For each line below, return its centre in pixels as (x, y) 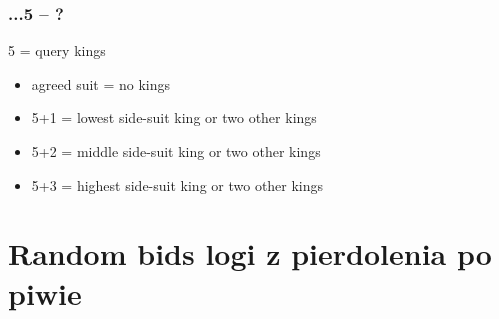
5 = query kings (57, 50)
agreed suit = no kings (101, 83)
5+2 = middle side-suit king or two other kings (176, 151)
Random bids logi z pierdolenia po (250, 253)
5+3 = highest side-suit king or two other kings (177, 184)
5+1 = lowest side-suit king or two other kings (174, 117)
